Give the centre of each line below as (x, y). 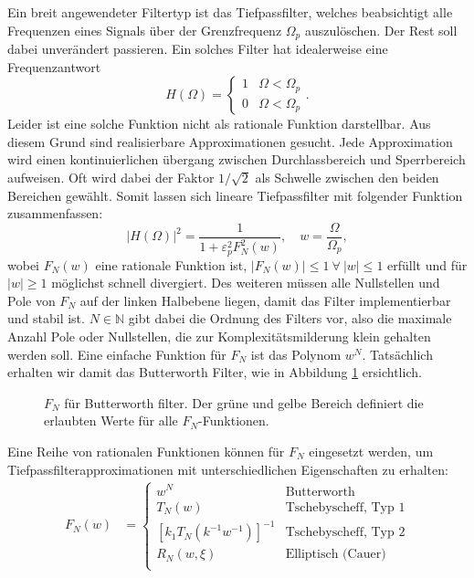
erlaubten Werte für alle (111, 420)
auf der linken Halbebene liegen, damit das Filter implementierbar (265, 300)
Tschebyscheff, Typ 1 (345, 507)
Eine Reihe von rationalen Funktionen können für (146, 451)
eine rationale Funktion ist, (171, 264)
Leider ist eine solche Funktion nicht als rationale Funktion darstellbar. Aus (219, 124)
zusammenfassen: (55, 213)
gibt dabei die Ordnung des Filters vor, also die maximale (290, 318)
